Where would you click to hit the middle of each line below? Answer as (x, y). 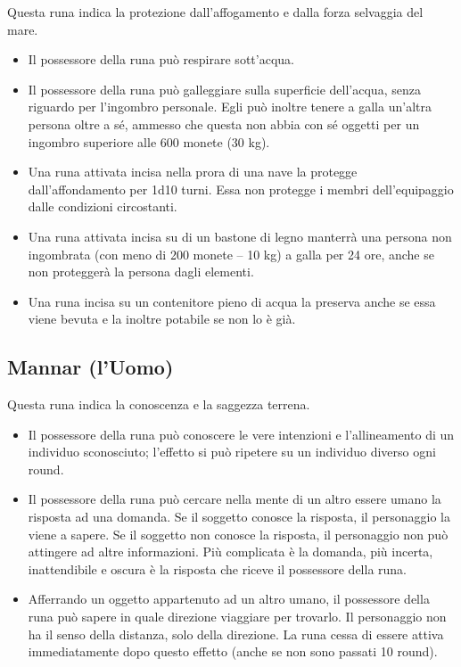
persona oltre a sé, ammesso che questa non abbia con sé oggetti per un (224, 124)
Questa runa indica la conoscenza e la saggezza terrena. (159, 404)
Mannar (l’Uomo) (91, 367)
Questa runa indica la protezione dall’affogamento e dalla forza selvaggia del (215, 12)
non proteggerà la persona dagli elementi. (141, 272)
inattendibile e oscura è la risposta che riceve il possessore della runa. (217, 568)
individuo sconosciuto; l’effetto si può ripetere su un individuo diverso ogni (232, 452)
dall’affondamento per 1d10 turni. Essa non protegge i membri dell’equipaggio (241, 189)
